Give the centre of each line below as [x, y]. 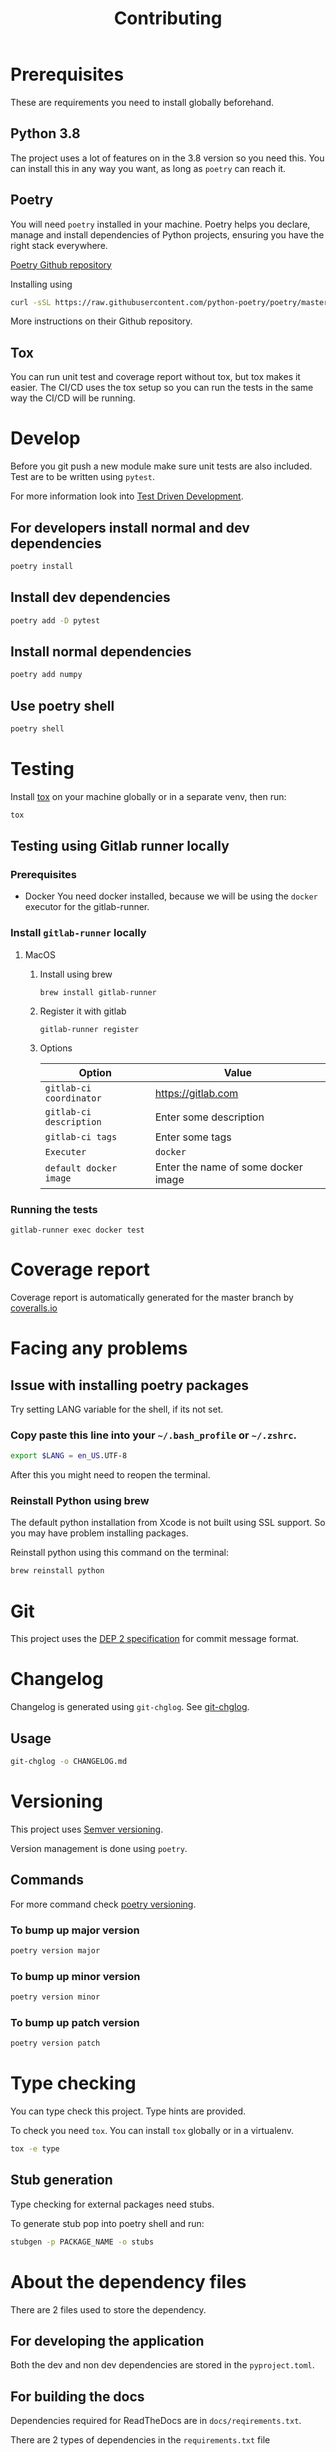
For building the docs [77, 2396]
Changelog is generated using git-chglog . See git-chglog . [130, 1707]
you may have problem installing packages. [99, 1533]
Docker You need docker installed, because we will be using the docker [171, 896]
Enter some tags [193, 1137]
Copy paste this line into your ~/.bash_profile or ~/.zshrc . [153, 1435]
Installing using [41, 284]
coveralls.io [34, 1308]
